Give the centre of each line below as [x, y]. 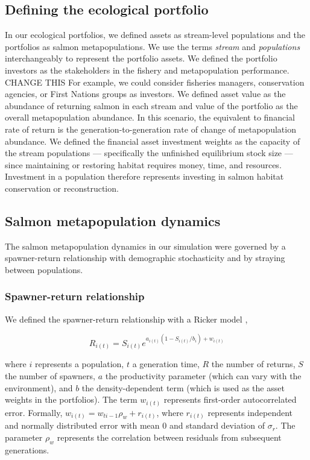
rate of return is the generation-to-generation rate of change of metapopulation [150, 129]
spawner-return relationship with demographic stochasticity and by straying [145, 258]
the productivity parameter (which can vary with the [203, 375]
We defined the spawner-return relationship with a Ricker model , [126, 319]
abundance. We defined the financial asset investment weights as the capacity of [153, 141]
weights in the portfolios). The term [71, 399]
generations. [27, 449]
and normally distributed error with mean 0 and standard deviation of [135, 425]
